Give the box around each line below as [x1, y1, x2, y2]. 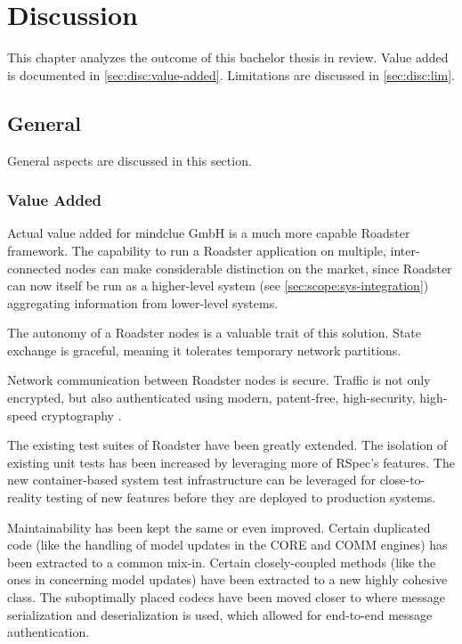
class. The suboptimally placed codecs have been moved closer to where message [7, 588, 446, 607]
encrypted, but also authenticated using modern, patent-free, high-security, [7, 388, 416, 407]
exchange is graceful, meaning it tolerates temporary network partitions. [7, 340, 401, 359]
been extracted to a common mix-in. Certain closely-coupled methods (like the [7, 552, 436, 571]
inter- [390, 240, 420, 259]
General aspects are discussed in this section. [7, 151, 252, 169]
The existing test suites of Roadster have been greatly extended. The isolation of [7, 436, 448, 454]
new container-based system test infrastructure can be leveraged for [7, 470, 376, 489]
